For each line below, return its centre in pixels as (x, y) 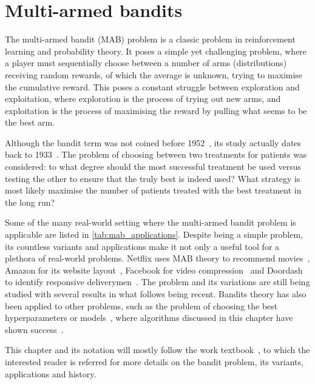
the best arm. (30, 122)
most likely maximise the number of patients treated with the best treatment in (153, 190)
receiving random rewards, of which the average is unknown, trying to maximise (154, 74)
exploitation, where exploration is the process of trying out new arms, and (143, 99)
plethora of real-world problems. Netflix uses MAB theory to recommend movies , (157, 258)
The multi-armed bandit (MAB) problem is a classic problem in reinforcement (150, 39)
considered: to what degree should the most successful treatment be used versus (153, 167)
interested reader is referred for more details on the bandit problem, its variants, (154, 361)
